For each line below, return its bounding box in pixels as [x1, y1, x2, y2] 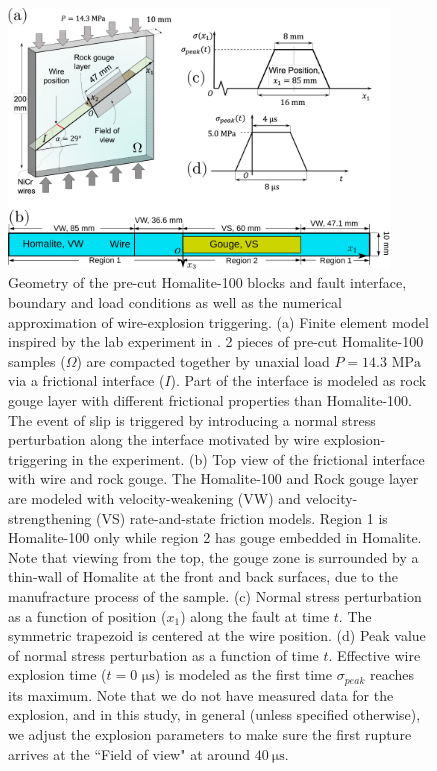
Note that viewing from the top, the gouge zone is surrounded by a [8, 546, 419, 567]
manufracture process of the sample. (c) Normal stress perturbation [8, 585, 422, 606]
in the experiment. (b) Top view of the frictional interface [71, 448, 425, 469]
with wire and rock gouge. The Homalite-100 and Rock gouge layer [8, 468, 419, 489]
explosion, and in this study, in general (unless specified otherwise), [8, 704, 421, 725]
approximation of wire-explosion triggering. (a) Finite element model [8, 311, 429, 332]
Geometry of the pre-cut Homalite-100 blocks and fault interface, [8, 272, 407, 293]
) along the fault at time [180, 605, 330, 626]
